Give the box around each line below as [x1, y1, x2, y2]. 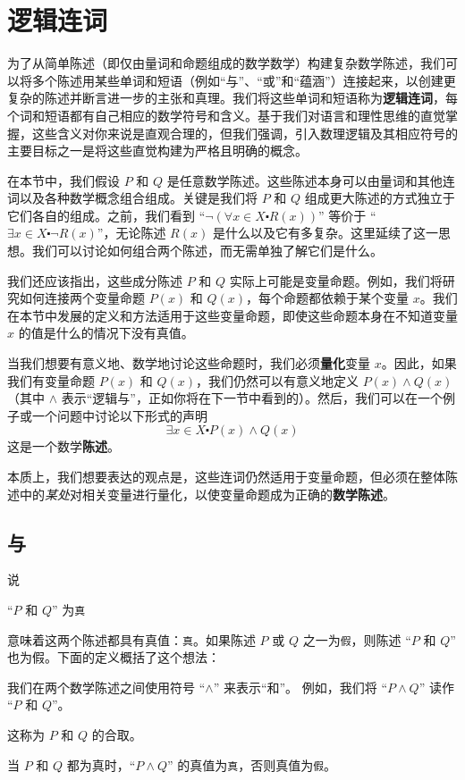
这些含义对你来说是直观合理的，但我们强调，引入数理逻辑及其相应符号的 [31, 123, 458, 142]
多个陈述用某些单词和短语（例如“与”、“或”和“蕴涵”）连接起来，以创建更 [31, 71, 456, 89]
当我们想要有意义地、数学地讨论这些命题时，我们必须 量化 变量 [7, 354, 370, 373]
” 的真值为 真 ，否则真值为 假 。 [167, 755, 337, 774]
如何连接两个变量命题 [19, 289, 145, 307]
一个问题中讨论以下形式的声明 [31, 406, 207, 424]
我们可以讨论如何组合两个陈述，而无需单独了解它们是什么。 [31, 241, 383, 260]
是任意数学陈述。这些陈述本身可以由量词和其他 [166, 171, 443, 189]
